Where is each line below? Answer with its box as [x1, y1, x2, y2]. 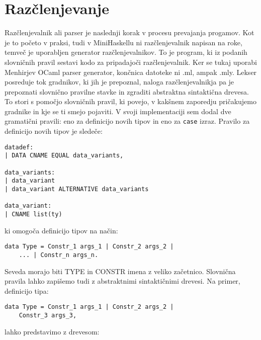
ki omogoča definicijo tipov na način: [5, 225, 118, 235]
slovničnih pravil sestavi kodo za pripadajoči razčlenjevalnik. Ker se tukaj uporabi [5, 56, 257, 67]
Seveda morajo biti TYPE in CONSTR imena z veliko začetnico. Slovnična [5, 266, 236, 276]
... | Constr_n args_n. [19, 251, 99, 259]
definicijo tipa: [5, 285, 49, 296]
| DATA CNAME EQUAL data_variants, [5, 152, 124, 159]
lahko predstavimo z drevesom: [5, 326, 100, 336]
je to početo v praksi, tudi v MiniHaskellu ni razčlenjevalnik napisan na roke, [5, 37, 242, 47]
